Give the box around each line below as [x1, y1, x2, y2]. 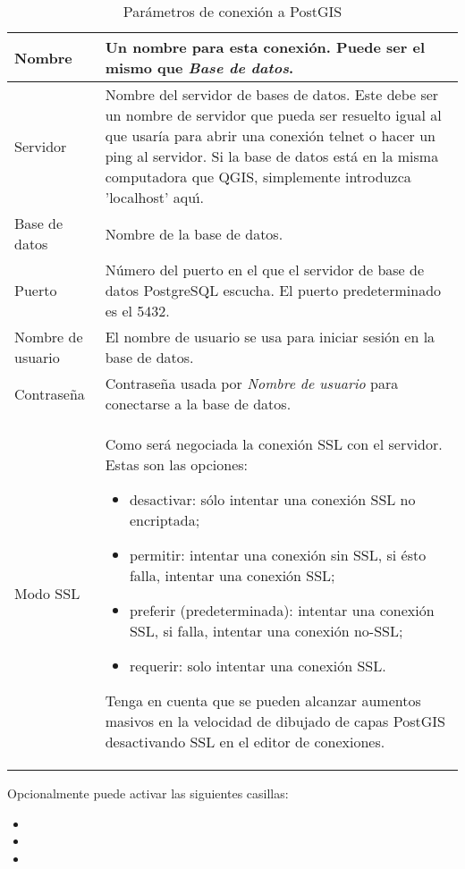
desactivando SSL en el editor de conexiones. [105, 731, 385, 752]
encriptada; [129, 510, 200, 530]
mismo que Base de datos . [105, 57, 294, 78]
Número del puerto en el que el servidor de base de [105, 259, 425, 280]
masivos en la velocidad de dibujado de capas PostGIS [105, 711, 445, 731]
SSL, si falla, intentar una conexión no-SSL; [129, 620, 403, 641]
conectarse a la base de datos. [105, 393, 292, 414]
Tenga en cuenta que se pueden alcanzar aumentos [105, 690, 421, 711]
